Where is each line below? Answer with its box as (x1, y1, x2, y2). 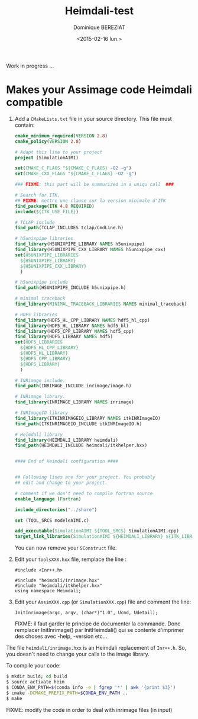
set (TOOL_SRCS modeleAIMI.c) (14, 517, 90, 524)
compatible (6, 96, 63, 109)
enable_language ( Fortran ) (14, 496, 82, 502)
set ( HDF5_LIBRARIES (14, 339, 63, 345)
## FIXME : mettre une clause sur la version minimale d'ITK (14, 197, 166, 204)
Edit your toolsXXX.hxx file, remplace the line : (14, 556, 127, 563)
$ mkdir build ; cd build (6, 673, 67, 679)
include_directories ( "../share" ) (14, 506, 98, 513)
